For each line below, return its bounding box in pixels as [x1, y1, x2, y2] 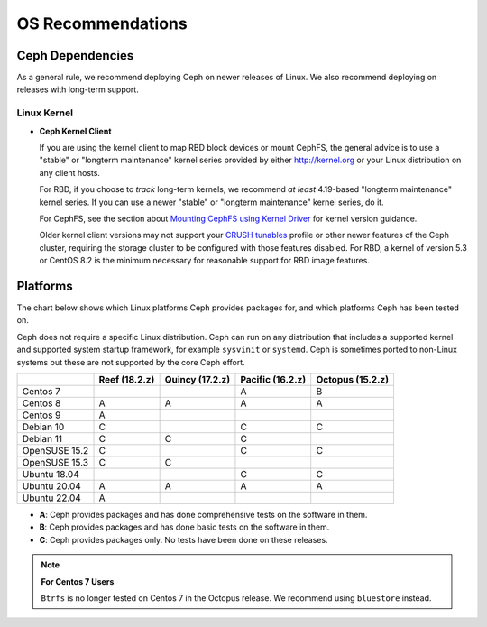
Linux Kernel [16, 106, 74, 119]
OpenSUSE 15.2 [22, 444, 89, 456]
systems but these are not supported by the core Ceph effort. [16, 356, 245, 367]
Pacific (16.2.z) [240, 373, 307, 385]
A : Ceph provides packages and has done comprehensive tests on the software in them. [39, 509, 368, 520]
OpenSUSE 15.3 [22, 456, 89, 468]
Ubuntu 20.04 [22, 479, 81, 492]
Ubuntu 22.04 [22, 492, 81, 504]
